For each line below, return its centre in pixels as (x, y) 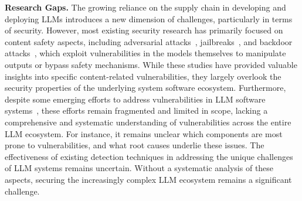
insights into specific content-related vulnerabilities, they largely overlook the (143, 76)
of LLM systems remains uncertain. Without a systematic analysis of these (139, 168)
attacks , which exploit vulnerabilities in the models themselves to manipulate (145, 53)
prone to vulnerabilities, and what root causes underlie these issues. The (135, 145)
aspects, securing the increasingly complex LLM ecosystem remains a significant (148, 179)
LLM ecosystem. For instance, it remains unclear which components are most (144, 133)
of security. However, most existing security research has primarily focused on (144, 30)
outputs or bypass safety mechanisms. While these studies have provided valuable (151, 64)
